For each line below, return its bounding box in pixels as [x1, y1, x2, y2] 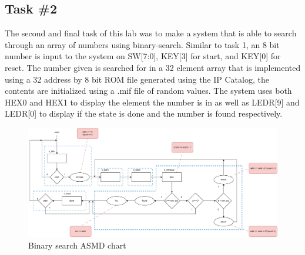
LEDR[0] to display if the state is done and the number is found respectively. [5, 107, 283, 120]
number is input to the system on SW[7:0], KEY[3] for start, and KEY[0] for [5, 50, 281, 62]
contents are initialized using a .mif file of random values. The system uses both [5, 84, 292, 97]
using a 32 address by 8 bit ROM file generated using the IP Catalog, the [5, 73, 269, 85]
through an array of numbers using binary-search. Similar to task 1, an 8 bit [5, 38, 280, 50]
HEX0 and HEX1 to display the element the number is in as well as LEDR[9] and [5, 96, 300, 108]
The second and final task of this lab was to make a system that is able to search [5, 27, 297, 39]
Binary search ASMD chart [28, 239, 126, 251]
